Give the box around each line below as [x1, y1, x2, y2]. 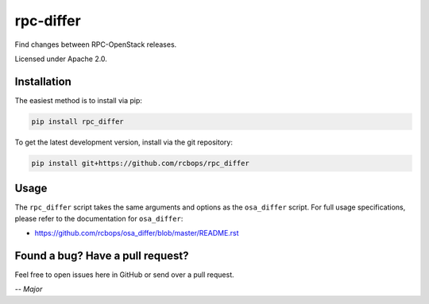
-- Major [14, 284, 43, 294]
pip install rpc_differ [31, 117, 125, 126]
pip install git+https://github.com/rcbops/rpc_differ [31, 159, 249, 167]
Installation [14, 75, 71, 88]
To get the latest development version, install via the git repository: [14, 137, 234, 147]
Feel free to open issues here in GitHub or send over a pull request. [14, 270, 234, 279]
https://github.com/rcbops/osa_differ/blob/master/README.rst [34, 229, 239, 238]
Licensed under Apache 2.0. [14, 54, 107, 63]
